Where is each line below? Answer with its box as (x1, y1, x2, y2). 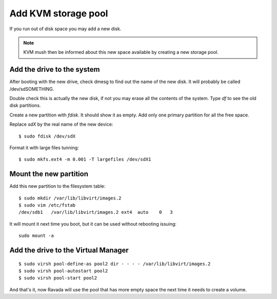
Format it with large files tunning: (9, 144, 79, 151)
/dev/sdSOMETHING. (9, 86, 54, 92)
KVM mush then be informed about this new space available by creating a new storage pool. (23, 49, 219, 55)
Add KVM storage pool (9, 8, 108, 19)
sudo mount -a (18, 233, 54, 238)
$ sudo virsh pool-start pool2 (18, 275, 97, 281)
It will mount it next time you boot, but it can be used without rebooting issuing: (9, 221, 177, 227)
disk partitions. (9, 103, 41, 109)
